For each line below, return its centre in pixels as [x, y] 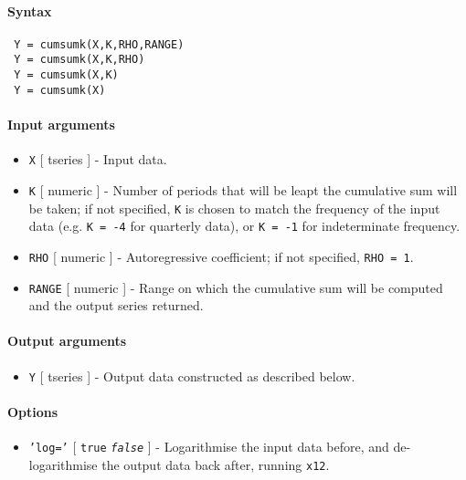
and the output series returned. [116, 305]
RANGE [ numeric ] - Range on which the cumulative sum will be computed [236, 287]
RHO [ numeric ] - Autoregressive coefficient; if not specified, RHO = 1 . [221, 256]
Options [33, 411]
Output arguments [67, 341]
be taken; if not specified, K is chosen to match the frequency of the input [234, 208]
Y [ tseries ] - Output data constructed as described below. [192, 376]
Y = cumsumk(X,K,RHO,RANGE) [99, 44]
